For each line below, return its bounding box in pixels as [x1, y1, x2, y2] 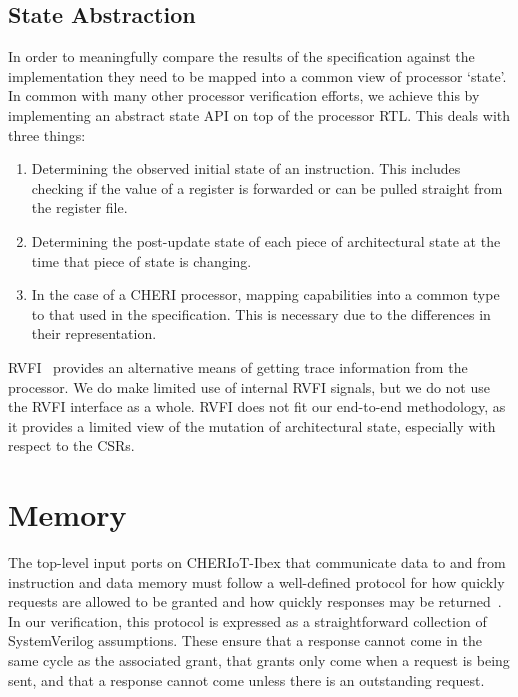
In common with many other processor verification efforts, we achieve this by [8, 85, 480, 106]
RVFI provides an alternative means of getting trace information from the [8, 356, 468, 377]
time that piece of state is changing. [31, 250, 252, 271]
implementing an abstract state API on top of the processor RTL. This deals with [8, 104, 511, 125]
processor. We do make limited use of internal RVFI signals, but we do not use [8, 376, 490, 397]
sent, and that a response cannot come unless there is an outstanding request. [8, 669, 485, 690]
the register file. [31, 197, 128, 218]
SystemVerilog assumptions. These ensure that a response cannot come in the [8, 630, 482, 651]
